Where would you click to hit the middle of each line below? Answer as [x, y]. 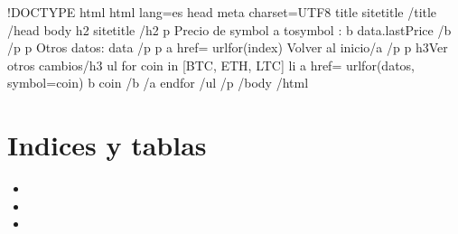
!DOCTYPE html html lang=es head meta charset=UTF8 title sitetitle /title [222, 12]
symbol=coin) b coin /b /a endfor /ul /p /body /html [158, 83]
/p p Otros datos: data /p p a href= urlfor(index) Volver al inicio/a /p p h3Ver [228, 47]
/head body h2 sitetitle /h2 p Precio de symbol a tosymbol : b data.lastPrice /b [229, 29]
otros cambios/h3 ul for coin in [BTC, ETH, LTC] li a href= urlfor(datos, [211, 65]
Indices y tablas [107, 145]
